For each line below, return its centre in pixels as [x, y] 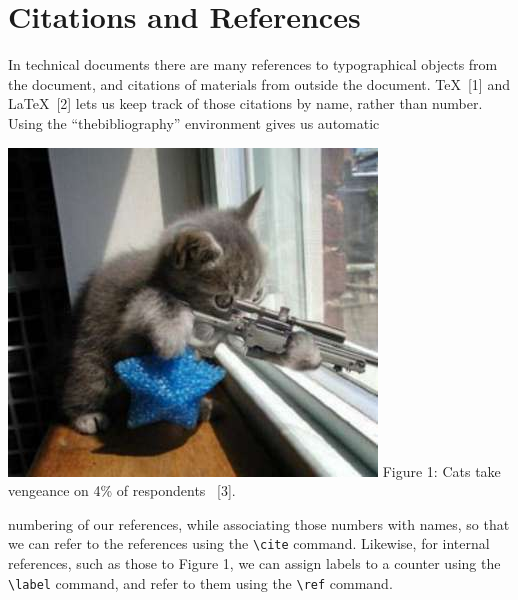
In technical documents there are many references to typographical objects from [253, 64]
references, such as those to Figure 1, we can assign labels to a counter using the [254, 562]
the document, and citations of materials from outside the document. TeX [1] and [259, 83]
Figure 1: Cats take [441, 470]
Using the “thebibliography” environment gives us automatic [194, 122]
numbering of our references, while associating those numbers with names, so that [259, 523]
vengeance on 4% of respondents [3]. [122, 490]
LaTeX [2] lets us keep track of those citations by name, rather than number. [245, 103]
